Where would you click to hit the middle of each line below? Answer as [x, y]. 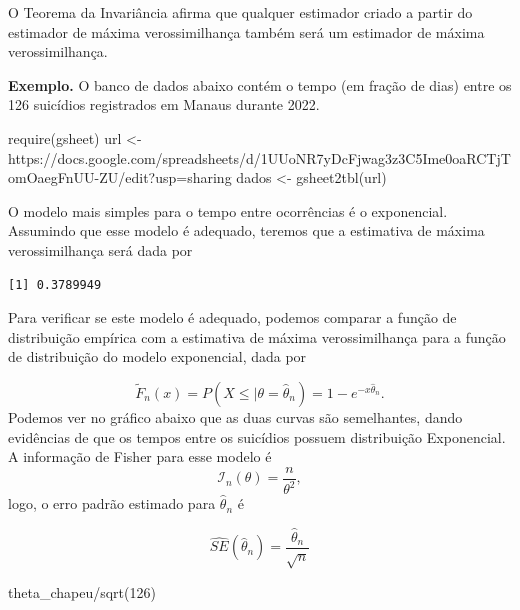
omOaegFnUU [51, 177]
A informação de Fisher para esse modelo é [140, 456]
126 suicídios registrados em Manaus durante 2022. [164, 104]
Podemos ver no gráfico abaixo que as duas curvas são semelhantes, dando [235, 416]
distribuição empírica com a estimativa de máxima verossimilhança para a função [257, 336]
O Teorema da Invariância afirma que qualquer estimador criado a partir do [240, 12]
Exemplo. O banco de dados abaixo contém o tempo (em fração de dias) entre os [260, 84]
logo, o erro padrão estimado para [112, 503]
